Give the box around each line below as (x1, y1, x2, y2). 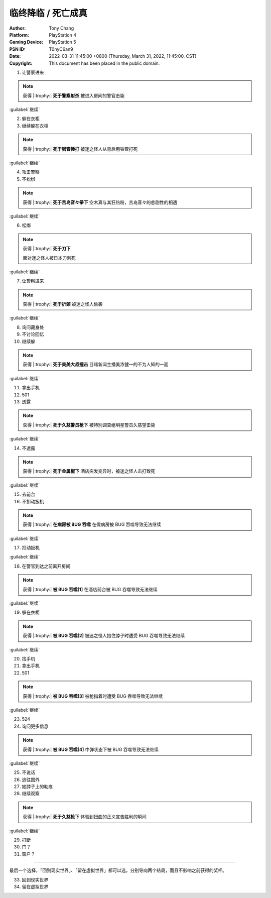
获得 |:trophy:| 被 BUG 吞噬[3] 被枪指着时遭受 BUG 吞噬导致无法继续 (23, 693, 163, 699)
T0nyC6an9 (49, 46, 74, 52)
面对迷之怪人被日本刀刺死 (23, 255, 76, 261)
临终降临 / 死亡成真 (9, 8, 88, 19)
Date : (9, 53, 21, 59)
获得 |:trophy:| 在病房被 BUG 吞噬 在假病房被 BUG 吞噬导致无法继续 (23, 521, 162, 527)
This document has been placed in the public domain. (49, 60, 160, 66)
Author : (9, 25, 26, 31)
